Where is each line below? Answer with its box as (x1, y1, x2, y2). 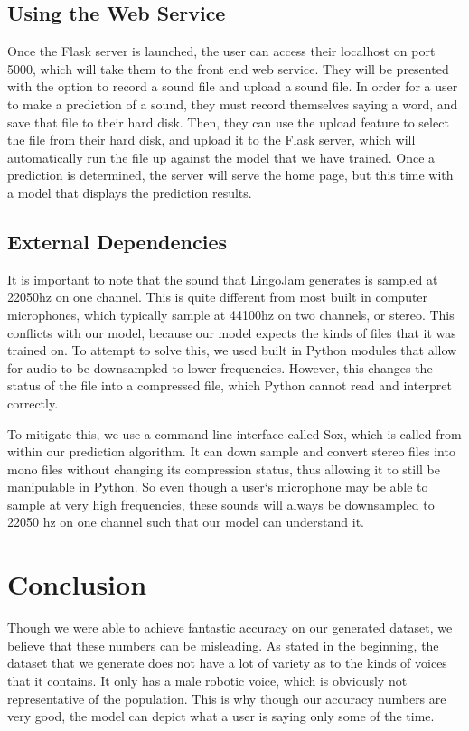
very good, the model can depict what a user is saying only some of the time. (7, 707, 435, 726)
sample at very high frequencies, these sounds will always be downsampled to (7, 494, 435, 513)
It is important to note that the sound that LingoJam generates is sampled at (7, 269, 438, 288)
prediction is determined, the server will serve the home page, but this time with (7, 165, 454, 184)
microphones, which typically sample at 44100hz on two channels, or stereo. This (7, 305, 455, 323)
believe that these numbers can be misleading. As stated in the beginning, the (7, 635, 439, 654)
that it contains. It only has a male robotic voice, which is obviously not (7, 670, 408, 689)
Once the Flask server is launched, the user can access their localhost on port (7, 42, 436, 61)
